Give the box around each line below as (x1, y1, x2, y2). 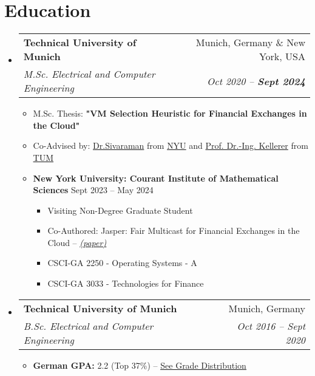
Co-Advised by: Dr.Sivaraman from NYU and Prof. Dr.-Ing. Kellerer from (33, 139, 308, 152)
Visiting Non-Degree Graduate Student (47, 203, 193, 216)
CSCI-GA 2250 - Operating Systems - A (47, 256, 197, 269)
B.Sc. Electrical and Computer (23, 318, 154, 333)
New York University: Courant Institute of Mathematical (33, 171, 279, 184)
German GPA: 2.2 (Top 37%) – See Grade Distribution (33, 358, 246, 371)
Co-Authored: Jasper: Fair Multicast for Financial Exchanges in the (47, 224, 300, 237)
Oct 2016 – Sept (237, 318, 305, 333)
